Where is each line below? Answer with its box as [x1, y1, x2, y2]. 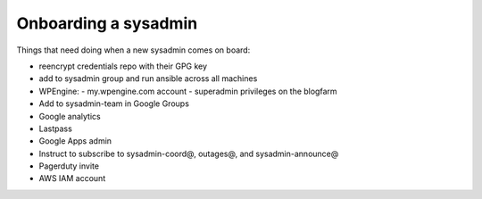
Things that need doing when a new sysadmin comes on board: [16, 45, 251, 55]
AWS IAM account [38, 173, 106, 184]
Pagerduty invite [38, 161, 100, 171]
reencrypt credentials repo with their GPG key [38, 61, 208, 71]
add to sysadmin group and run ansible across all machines [38, 73, 258, 84]
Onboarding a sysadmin [16, 13, 198, 33]
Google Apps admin [38, 136, 112, 146]
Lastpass [38, 123, 73, 134]
